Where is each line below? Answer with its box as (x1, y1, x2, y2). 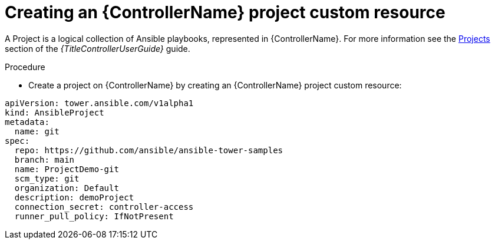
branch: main (14, 154, 75, 164)
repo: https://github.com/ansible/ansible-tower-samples (14, 145, 283, 155)
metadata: (5, 117, 49, 127)
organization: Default (14, 183, 119, 193)
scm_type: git (14, 173, 80, 183)
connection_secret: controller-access (14, 202, 194, 212)
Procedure (5, 61, 45, 72)
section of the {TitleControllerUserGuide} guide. (5, 43, 190, 54)
